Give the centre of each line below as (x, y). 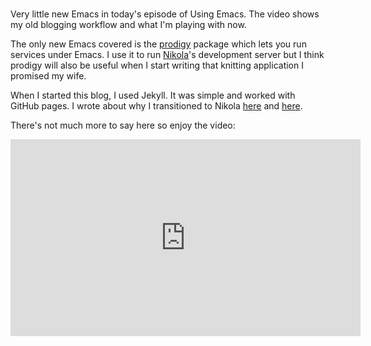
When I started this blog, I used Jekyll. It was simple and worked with (153, 95)
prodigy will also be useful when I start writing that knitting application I (157, 65)
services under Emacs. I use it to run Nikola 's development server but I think (167, 55)
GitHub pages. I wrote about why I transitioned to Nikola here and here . (156, 106)
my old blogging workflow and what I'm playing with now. (128, 25)
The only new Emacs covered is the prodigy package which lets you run (158, 44)
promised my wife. (48, 76)
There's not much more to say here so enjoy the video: (123, 125)
